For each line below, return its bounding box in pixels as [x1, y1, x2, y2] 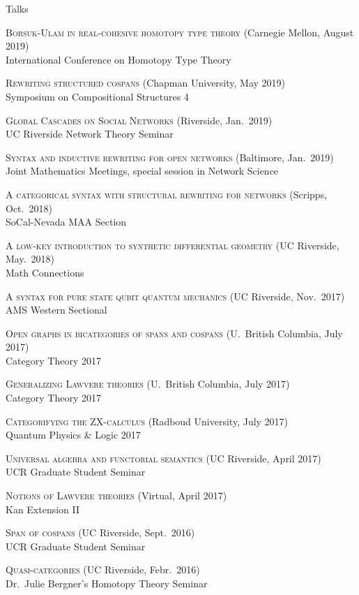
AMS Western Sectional [6, 302, 107, 317]
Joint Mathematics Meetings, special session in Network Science [6, 163, 279, 178]
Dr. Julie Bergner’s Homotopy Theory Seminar [6, 576, 208, 590]
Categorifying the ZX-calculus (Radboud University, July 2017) [6, 413, 289, 428]
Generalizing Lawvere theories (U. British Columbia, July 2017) [6, 376, 290, 391]
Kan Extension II [6, 501, 80, 516]
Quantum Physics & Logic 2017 [6, 427, 141, 442]
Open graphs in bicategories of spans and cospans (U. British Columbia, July [6, 325, 343, 340]
